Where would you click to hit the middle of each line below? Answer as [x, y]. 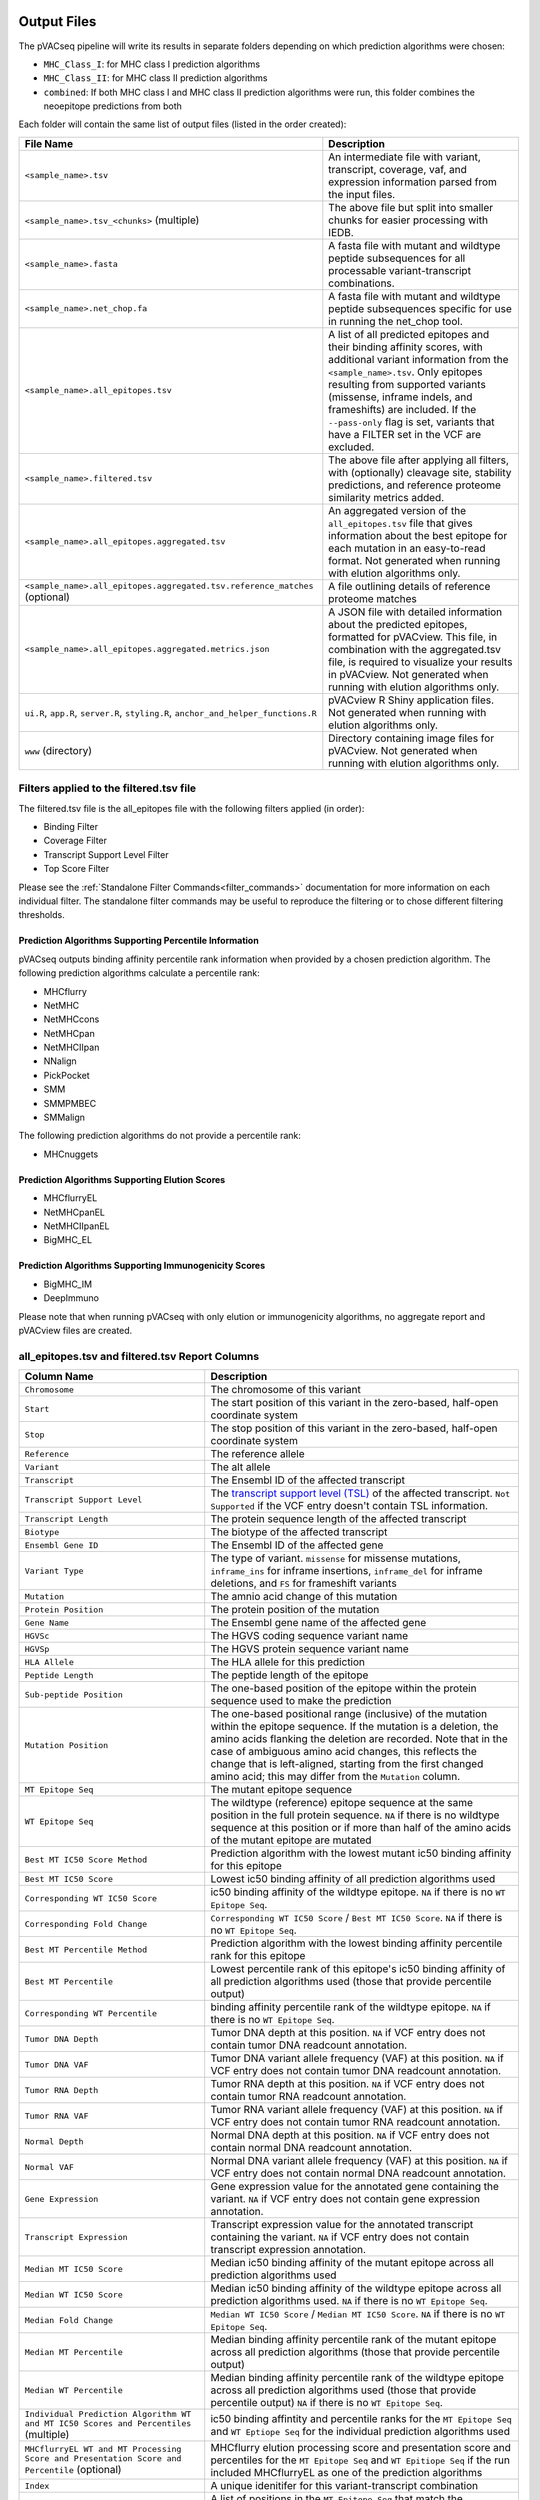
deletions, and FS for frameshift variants [303, 1583]
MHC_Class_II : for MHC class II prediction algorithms [155, 78]
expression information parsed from [412, 182]
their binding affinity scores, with [406, 347]
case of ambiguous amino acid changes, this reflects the [343, 1752]
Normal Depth [54, 2141]
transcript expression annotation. [288, 2250]
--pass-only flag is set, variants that [411, 422]
